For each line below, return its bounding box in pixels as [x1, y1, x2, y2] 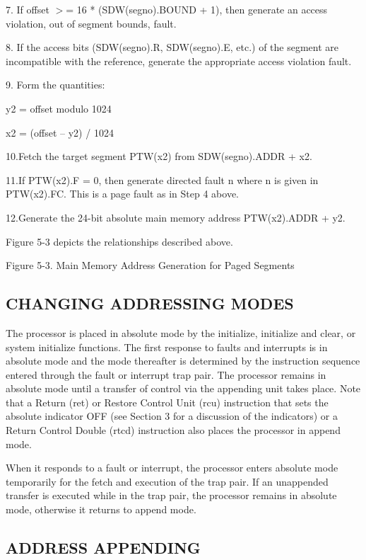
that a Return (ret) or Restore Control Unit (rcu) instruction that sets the [6, 394, 329, 409]
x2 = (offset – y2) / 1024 [6, 125, 114, 139]
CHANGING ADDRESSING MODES [6, 292, 294, 314]
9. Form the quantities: [6, 77, 105, 92]
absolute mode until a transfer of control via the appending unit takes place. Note [6, 381, 361, 396]
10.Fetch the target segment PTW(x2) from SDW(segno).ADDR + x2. [6, 149, 312, 164]
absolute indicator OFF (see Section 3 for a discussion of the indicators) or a [6, 408, 338, 423]
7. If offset [6, 2, 49, 16]
